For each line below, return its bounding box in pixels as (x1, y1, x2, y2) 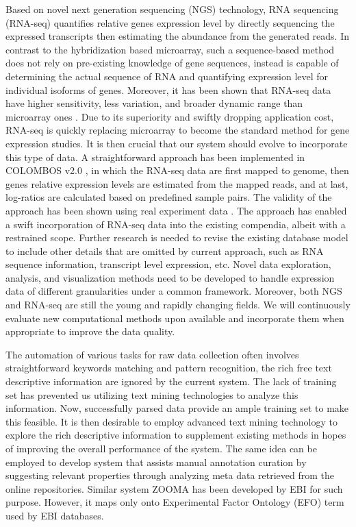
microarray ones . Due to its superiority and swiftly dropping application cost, (5, 109, 334, 123)
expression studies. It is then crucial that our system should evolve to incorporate (5, 136, 348, 150)
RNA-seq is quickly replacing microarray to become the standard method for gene (5, 123, 350, 137)
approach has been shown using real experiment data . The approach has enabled (5, 203, 347, 217)
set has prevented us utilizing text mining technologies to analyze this (5, 387, 298, 402)
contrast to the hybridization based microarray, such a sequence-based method (5, 42, 335, 56)
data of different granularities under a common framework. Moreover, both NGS (5, 284, 342, 298)
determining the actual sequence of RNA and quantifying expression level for (5, 69, 329, 83)
